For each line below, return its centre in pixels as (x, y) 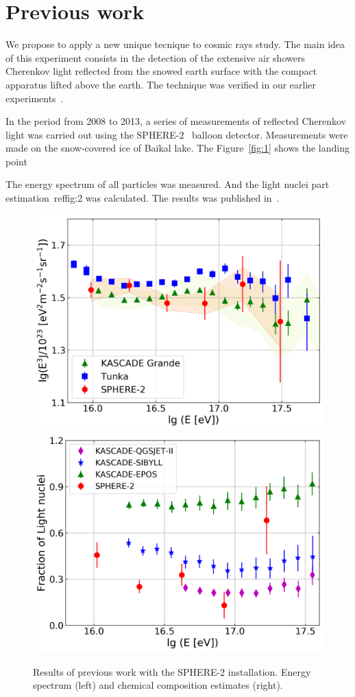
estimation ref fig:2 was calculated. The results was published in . (143, 198)
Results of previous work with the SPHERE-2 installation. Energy (172, 671)
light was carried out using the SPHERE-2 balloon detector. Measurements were (177, 134)
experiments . (35, 98)
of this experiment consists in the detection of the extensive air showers (155, 57)
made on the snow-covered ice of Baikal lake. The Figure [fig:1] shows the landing (177, 148)
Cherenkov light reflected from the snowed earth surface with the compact (161, 71)
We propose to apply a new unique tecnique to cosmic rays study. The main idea (175, 44)
